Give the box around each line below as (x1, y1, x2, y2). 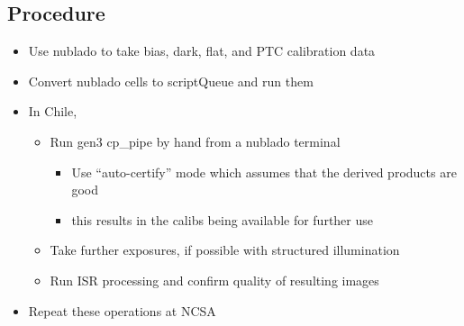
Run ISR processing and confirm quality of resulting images (50, 270, 379, 289)
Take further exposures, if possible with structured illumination (50, 240, 400, 259)
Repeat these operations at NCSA (28, 301, 216, 320)
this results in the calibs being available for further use (71, 210, 374, 229)
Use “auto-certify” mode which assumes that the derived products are (71, 162, 457, 181)
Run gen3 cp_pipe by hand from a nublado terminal (50, 131, 341, 150)
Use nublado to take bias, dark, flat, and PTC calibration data (28, 41, 376, 60)
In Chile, (28, 102, 77, 121)
